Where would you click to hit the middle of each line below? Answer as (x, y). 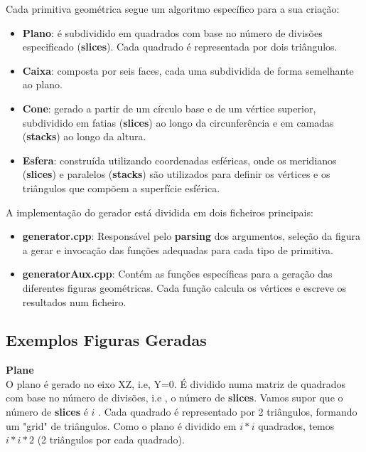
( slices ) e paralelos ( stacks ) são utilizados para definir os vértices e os (176, 174)
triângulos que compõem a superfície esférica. (121, 188)
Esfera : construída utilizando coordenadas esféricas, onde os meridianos (179, 160)
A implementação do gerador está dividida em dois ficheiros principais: (160, 212)
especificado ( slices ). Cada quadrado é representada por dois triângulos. (180, 47)
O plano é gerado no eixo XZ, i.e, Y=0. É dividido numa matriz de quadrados (176, 383)
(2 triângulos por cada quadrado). (111, 440)
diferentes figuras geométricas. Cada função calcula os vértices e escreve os (184, 287)
